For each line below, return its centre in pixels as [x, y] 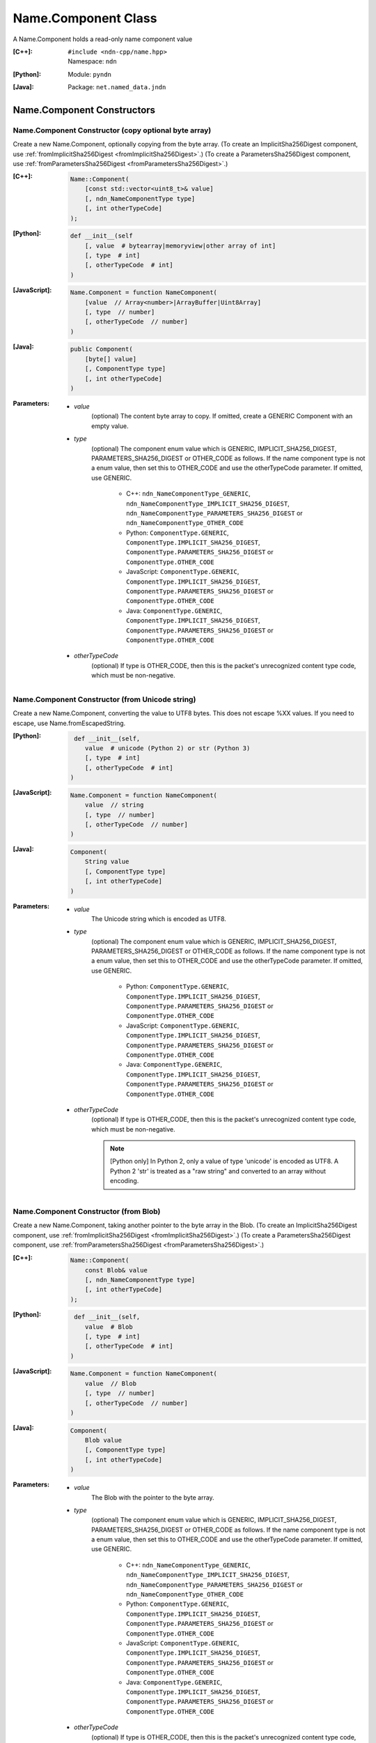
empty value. [110, 426]
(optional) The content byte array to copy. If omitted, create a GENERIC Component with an [222, 416]
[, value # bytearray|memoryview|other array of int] [180, 245]
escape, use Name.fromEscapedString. [69, 723]
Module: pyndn [89, 74]
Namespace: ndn [93, 61]
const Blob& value [116, 1270]
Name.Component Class [85, 18]
